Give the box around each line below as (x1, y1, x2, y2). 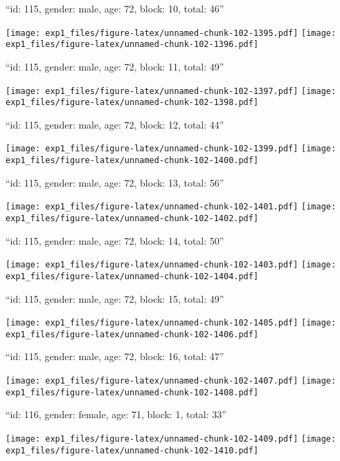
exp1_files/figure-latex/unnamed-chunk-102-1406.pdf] (6, 329, 259, 339)
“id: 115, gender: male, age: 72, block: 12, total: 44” (6, 117, 224, 131)
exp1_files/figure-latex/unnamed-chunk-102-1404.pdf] (6, 271, 259, 281)
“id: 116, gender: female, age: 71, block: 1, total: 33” (6, 407, 226, 422)
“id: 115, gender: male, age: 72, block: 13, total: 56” (6, 175, 224, 189)
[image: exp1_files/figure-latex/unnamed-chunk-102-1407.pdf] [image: (6, 376, 337, 386)
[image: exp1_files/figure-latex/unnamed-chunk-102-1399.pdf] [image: (6, 144, 337, 154)
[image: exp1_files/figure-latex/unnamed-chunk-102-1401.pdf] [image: (6, 202, 337, 212)
